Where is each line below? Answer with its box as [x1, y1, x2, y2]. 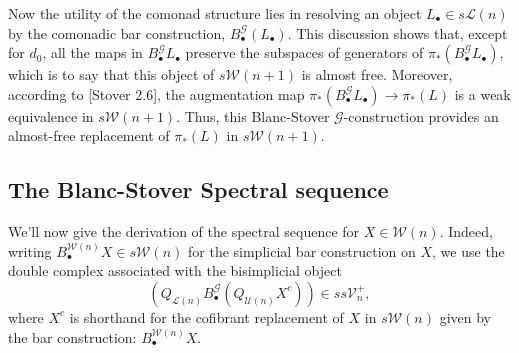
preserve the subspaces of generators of [185, 42, 424, 63]
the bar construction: [8, 326, 137, 347]
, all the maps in [42, 42, 143, 63]
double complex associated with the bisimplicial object [8, 260, 342, 281]
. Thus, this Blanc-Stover [176, 105, 330, 126]
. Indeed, [439, 221, 493, 242]
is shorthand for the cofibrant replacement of [69, 306, 344, 327]
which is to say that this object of [8, 64, 215, 85]
